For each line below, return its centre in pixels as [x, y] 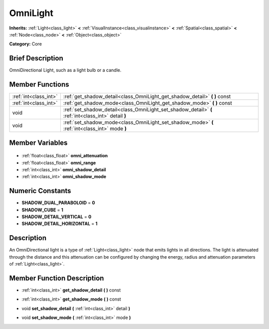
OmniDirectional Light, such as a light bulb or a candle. [65, 70]
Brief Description [36, 58]
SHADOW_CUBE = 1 [42, 210]
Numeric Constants [40, 191]
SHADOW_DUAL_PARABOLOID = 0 [58, 203]
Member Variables [38, 143]
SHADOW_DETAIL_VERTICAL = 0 [57, 217]
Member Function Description [57, 278]
